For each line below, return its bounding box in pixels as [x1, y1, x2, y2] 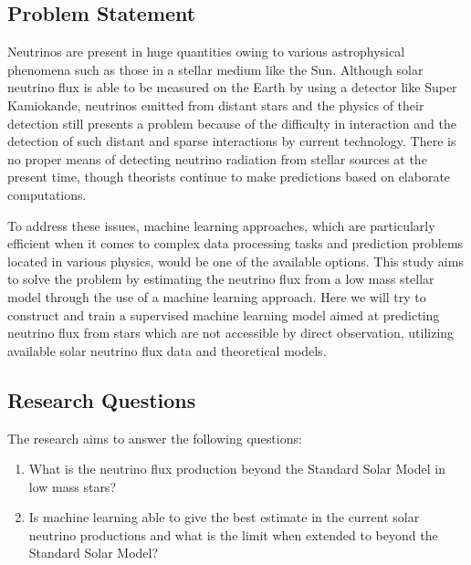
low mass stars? [28, 476, 116, 496]
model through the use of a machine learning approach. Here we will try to [7, 287, 426, 306]
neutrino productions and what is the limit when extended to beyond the [28, 525, 438, 544]
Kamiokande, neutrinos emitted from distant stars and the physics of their [7, 95, 424, 114]
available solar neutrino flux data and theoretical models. [7, 340, 327, 360]
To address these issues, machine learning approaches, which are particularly [7, 215, 435, 235]
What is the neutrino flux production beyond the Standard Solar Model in [28, 459, 445, 478]
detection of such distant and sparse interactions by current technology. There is [7, 131, 456, 151]
